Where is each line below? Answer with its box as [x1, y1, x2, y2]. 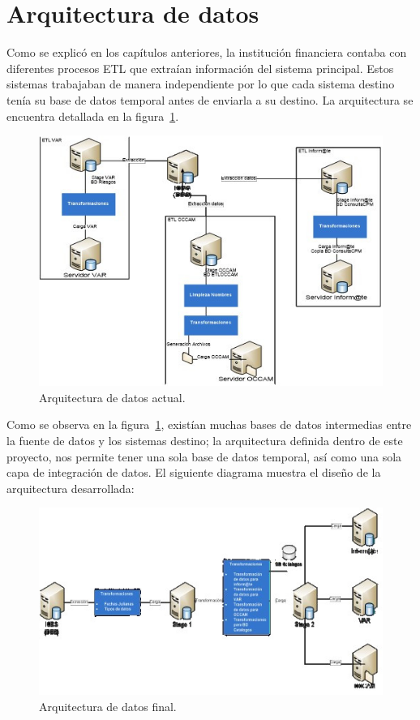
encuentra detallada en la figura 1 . [6, 107, 179, 124]
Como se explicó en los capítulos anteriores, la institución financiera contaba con [6, 44, 407, 61]
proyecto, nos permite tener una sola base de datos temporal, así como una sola [6, 448, 402, 465]
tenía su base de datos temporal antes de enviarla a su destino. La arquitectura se [6, 91, 414, 108]
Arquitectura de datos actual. [39, 388, 186, 405]
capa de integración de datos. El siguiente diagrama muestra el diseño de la [6, 464, 381, 481]
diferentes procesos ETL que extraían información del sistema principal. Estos [6, 59, 394, 76]
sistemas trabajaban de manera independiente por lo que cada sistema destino [6, 75, 395, 92]
